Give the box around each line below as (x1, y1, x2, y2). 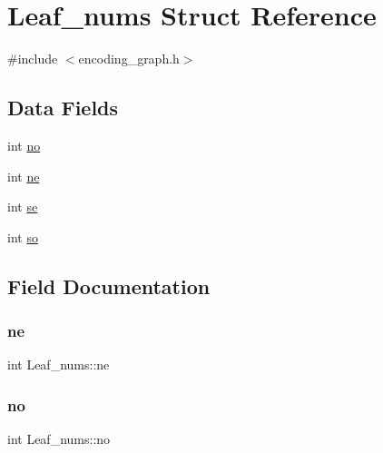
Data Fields (7, 94, 119, 122)
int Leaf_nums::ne (7, 355, 110, 374)
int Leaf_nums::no (7, 429, 111, 448)
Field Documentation (7, 271, 211, 300)
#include (7, 49, 58, 68)
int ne (7, 166, 40, 185)
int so (7, 227, 38, 246)
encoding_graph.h (78, 49, 180, 68)
